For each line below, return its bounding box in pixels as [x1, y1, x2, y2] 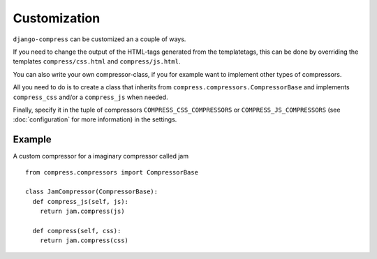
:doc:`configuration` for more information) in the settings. [13, 115, 177, 124]
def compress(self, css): [32, 227, 121, 235]
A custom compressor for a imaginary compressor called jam [13, 152, 188, 161]
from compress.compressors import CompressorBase [25, 168, 199, 176]
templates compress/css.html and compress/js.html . [13, 57, 181, 66]
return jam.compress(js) [39, 207, 125, 216]
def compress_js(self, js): [32, 198, 129, 205]
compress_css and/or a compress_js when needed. [13, 93, 168, 101]
